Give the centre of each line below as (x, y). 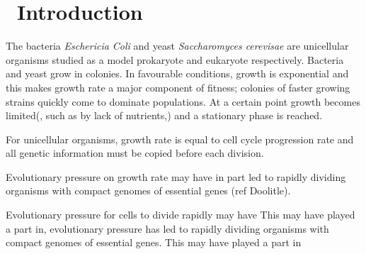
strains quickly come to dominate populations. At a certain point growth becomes (183, 101)
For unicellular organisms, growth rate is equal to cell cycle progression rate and (180, 139)
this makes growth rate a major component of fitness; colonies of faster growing (178, 87)
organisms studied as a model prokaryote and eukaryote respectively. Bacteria (175, 59)
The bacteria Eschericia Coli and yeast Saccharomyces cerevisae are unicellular (177, 46)
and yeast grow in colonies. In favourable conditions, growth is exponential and (177, 73)
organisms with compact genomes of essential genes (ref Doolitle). (148, 190)
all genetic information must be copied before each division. (135, 153)
